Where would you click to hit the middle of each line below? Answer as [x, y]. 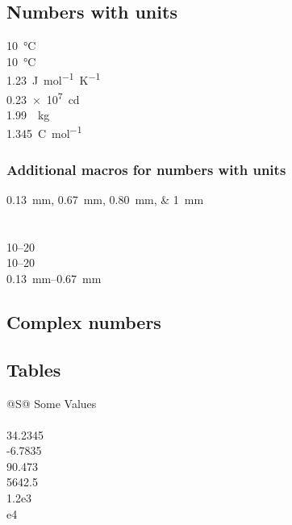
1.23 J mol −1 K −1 [54, 79]
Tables [34, 369]
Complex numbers [84, 321]
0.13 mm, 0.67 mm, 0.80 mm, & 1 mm [105, 199]
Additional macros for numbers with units [146, 169]
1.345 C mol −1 [44, 132]
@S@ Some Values [52, 403]
